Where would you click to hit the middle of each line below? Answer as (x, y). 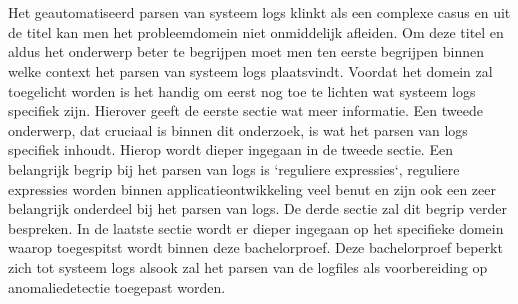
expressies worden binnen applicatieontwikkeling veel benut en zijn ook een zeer (252, 188)
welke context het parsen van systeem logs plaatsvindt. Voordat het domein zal (250, 70)
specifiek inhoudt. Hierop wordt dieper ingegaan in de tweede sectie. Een (230, 149)
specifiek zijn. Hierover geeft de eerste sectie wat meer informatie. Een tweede (245, 110)
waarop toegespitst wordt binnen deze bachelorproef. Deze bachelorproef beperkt (255, 247)
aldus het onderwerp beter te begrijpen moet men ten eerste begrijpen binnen (246, 51)
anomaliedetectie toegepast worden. (117, 286)
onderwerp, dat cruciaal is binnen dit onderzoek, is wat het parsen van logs (238, 129)
